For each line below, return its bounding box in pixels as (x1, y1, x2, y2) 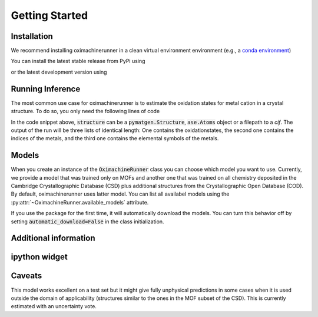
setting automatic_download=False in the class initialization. (11, 218, 164, 225)
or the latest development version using (11, 68, 107, 75)
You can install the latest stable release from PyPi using (11, 58, 145, 65)
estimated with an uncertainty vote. (11, 303, 97, 310)
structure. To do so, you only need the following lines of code (11, 108, 160, 115)
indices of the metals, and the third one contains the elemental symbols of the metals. (11, 135, 219, 142)
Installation (11, 31, 53, 41)
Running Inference (11, 84, 81, 94)
